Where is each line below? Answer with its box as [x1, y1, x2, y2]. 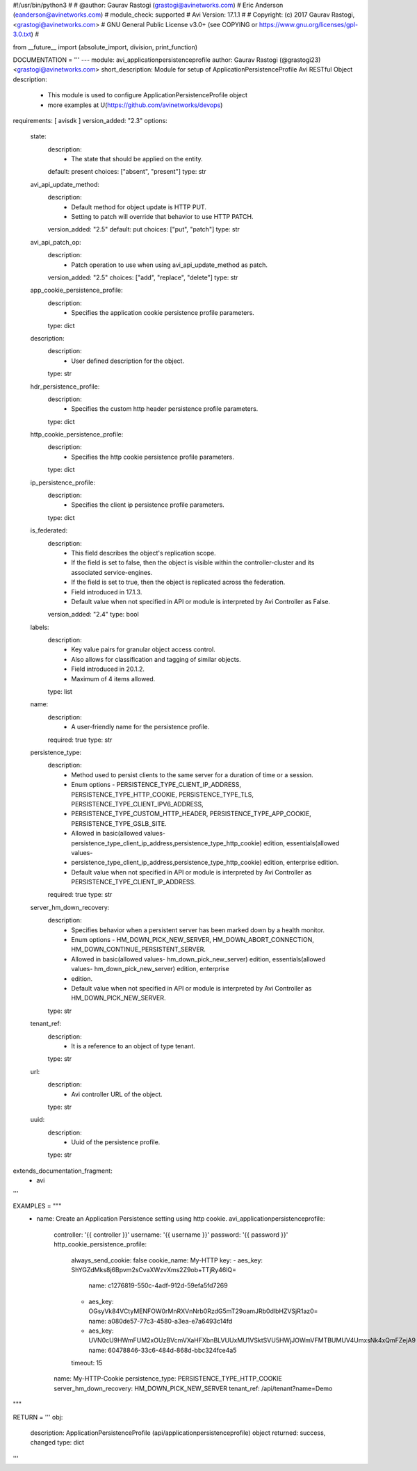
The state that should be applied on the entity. [71, 155, 203, 163]
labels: [30, 623, 49, 631]
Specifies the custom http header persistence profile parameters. [71, 405, 259, 413]
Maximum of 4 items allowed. [71, 674, 156, 683]
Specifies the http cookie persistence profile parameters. [71, 453, 234, 461]
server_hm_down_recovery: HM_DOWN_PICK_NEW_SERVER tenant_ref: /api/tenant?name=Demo [54, 1384, 333, 1392]
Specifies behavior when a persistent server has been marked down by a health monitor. [71, 925, 325, 934]
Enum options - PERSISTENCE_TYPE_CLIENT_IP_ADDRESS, [71, 781, 242, 789]
